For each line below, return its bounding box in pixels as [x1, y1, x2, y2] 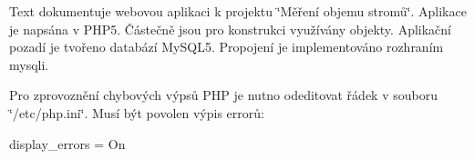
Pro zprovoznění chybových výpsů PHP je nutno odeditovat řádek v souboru [9, 85, 438, 104]
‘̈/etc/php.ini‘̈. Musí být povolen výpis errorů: [9, 103, 264, 122]
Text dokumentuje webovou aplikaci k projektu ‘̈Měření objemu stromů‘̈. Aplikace [9, 2, 467, 20]
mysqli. [9, 55, 49, 74]
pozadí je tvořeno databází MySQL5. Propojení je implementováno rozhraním [9, 37, 444, 56]
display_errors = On [9, 134, 126, 153]
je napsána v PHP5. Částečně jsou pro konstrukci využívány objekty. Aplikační [9, 19, 451, 38]
